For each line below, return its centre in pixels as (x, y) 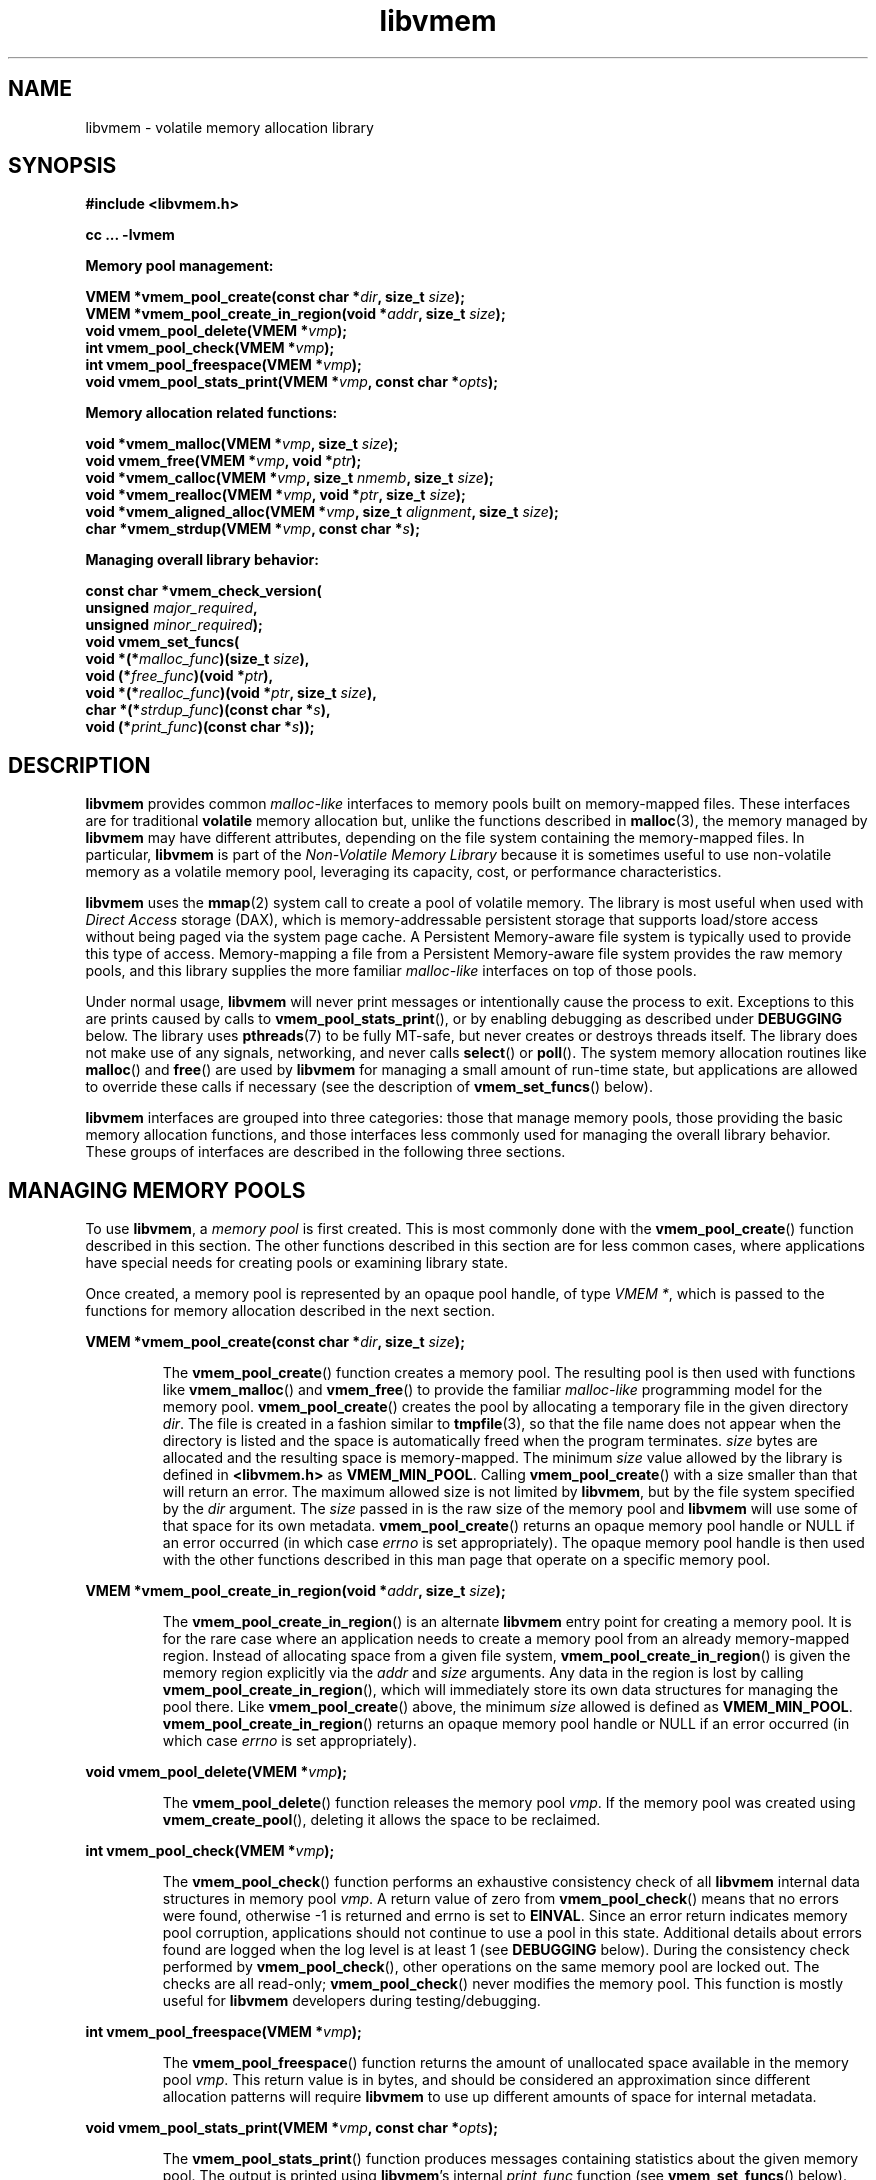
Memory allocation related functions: (211, 413)
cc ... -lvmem (130, 235)
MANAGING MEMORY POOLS (157, 1190)
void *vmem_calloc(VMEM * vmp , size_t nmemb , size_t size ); (289, 478)
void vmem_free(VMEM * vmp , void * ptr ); (223, 461)
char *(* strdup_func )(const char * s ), (208, 710)
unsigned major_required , (171, 608)
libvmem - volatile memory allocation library (229, 127)
